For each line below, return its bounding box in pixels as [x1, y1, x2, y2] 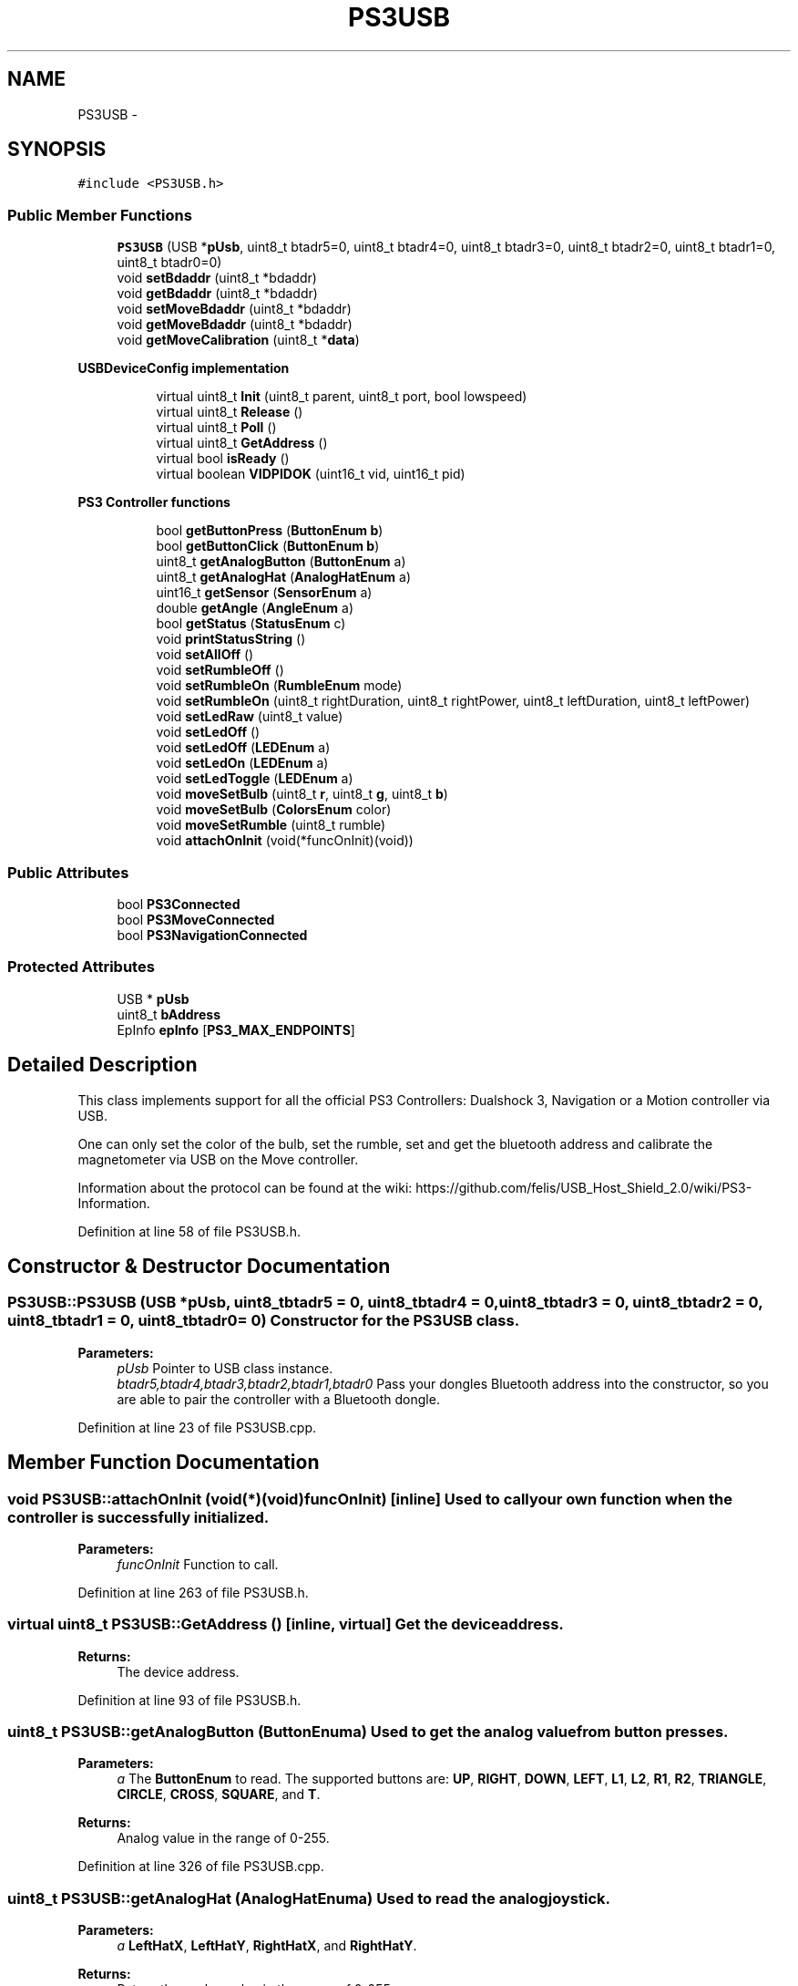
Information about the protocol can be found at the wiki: [77, 1179, 413, 1195]
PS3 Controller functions [77, 494, 230, 511]
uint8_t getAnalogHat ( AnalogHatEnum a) [156, 569, 411, 585]
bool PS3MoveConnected [117, 911, 275, 927]
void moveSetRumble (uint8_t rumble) [156, 817, 386, 833]
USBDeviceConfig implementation [77, 360, 290, 377]
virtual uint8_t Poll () [156, 419, 277, 436]
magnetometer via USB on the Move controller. [77, 1151, 359, 1167]
